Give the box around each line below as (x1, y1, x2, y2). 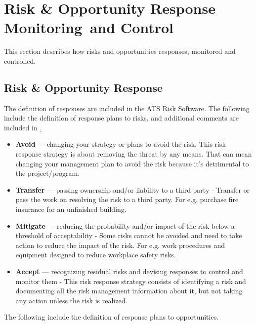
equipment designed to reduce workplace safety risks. (15, 249, 176, 260)
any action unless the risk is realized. (15, 295, 128, 305)
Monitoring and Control (4, 17, 174, 38)
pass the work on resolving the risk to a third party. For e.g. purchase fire (15, 194, 239, 204)
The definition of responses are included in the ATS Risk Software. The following (4, 103, 250, 113)
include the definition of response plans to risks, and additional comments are (4, 113, 239, 123)
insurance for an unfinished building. (15, 204, 127, 214)
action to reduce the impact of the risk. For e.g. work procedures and (15, 240, 225, 250)
